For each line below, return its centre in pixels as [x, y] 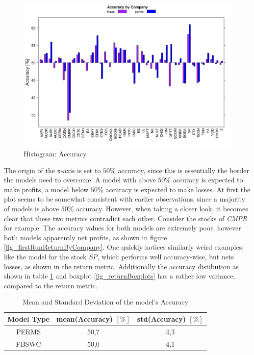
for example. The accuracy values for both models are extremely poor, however [123, 228]
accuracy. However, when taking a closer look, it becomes [162, 209]
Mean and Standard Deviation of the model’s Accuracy [105, 302]
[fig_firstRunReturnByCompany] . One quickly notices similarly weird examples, [124, 247]
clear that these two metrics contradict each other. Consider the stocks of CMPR [126, 218]
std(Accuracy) [161, 319]
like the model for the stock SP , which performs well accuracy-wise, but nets [119, 257]
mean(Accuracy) [85, 319]
